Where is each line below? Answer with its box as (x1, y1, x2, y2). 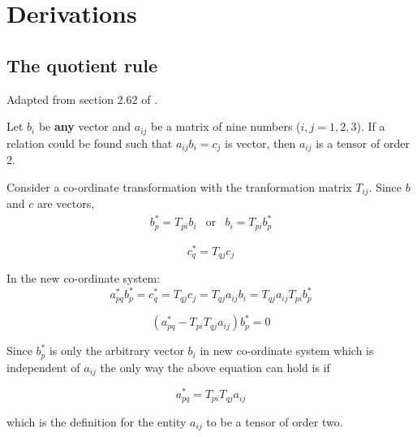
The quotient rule (6, 52, 158, 77)
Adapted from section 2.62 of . (6, 90, 158, 107)
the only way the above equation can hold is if (100, 358, 330, 375)
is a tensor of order (316, 134, 410, 151)
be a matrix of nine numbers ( (151, 118, 301, 135)
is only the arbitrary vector (49, 342, 184, 359)
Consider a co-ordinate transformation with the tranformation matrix (6, 178, 352, 195)
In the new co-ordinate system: (6, 270, 161, 287)
